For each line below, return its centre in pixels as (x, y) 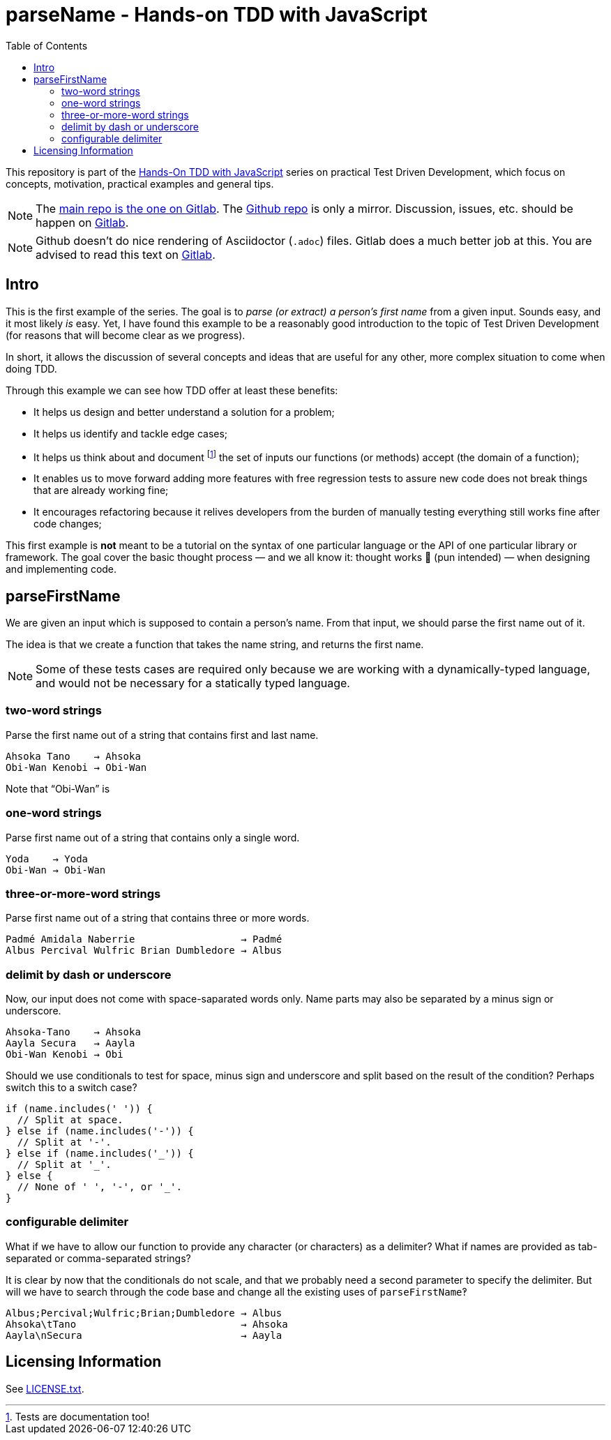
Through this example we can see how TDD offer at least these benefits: (172, 390)
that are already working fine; (101, 490)
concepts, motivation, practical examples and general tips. (140, 183)
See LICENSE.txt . (45, 1388)
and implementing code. (61, 569)
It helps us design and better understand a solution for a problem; (184, 412)
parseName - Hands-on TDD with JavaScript (217, 15)
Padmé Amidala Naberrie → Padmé (144, 939)
